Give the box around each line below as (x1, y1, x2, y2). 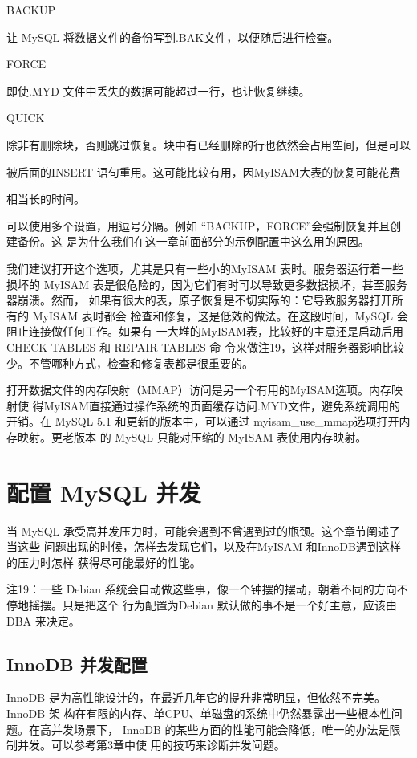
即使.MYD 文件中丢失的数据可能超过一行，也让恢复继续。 (6, 82, 310, 99)
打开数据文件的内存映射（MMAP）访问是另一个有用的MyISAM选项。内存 (6, 381, 392, 398)
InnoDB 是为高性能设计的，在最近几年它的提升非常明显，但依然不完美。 (6, 689, 386, 706)
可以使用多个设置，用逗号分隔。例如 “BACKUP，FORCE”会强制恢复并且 (6, 217, 391, 234)
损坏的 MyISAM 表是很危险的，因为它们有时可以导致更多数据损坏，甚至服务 (6, 275, 407, 292)
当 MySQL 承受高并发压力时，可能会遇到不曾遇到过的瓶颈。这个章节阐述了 (6, 522, 400, 539)
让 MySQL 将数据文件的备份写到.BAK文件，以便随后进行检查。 (6, 28, 339, 45)
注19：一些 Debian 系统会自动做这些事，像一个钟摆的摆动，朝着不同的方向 (6, 581, 397, 597)
